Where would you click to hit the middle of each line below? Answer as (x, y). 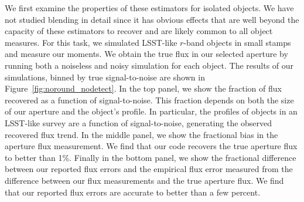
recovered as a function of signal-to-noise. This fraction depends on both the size (149, 100)
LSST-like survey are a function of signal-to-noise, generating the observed (139, 122)
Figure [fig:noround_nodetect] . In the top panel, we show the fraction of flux (143, 88)
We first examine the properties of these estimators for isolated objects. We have (149, 8)
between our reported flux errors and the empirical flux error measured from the (149, 169)
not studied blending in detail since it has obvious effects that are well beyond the (152, 19)
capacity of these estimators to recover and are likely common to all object (139, 31)
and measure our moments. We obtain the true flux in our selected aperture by (146, 54)
